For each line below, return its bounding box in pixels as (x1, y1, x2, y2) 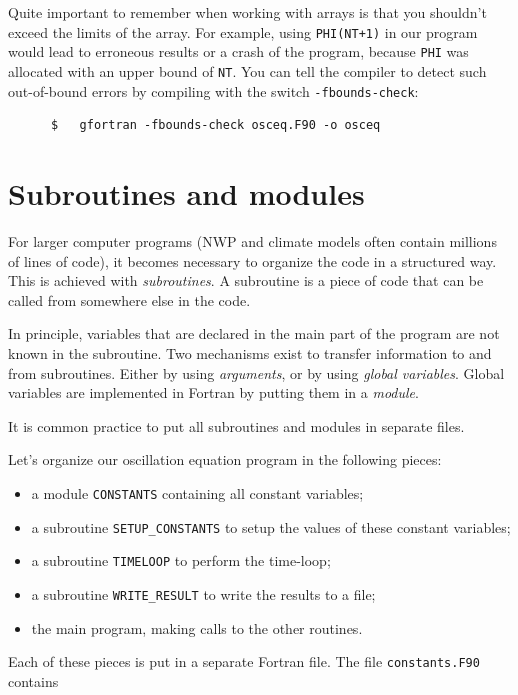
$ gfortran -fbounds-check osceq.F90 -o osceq (50, 118, 381, 133)
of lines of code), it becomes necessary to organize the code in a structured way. (8, 250, 497, 271)
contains (8, 670, 59, 691)
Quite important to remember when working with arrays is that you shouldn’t (8, 2, 487, 22)
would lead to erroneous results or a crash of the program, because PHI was (8, 41, 469, 62)
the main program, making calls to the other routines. (31, 617, 363, 638)
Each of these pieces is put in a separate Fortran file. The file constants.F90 (8, 651, 480, 672)
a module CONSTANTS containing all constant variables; (31, 482, 364, 503)
